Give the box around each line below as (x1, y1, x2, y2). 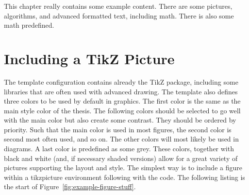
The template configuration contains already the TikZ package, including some (4, 76, 238, 87)
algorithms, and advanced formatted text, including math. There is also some (4, 10, 234, 20)
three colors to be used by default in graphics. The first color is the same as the (4, 96, 241, 106)
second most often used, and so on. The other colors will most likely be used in (4, 134, 239, 144)
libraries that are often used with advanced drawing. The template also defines (4, 86, 238, 96)
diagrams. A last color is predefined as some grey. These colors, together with (4, 143, 234, 154)
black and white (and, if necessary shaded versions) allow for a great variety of (4, 153, 238, 163)
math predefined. (4, 20, 54, 30)
